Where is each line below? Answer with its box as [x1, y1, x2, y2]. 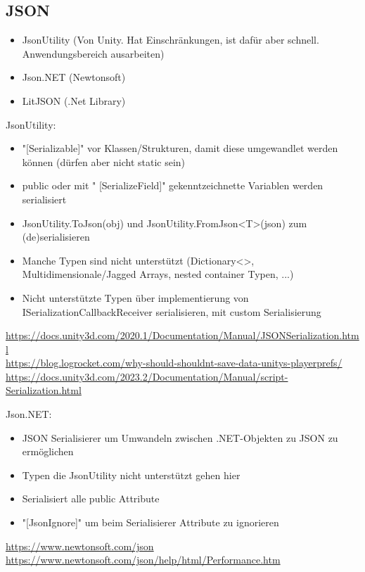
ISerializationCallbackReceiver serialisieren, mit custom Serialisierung [22, 304, 321, 319]
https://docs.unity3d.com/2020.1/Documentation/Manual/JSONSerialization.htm [6, 328, 359, 343]
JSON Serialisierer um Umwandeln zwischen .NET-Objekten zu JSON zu [22, 430, 338, 445]
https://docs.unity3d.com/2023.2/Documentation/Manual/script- [6, 369, 288, 383]
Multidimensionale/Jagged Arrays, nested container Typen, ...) [22, 267, 294, 281]
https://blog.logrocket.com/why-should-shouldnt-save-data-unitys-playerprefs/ [6, 355, 342, 370]
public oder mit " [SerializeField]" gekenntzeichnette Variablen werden [22, 178, 324, 193]
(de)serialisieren [22, 229, 90, 244]
